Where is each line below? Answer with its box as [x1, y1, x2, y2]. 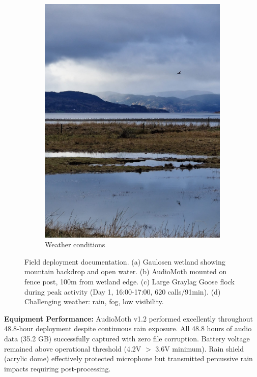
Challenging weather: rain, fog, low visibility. [24, 296, 164, 307]
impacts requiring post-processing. [4, 363, 111, 373]
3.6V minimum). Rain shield [155, 343, 244, 354]
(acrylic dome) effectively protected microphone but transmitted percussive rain [4, 353, 253, 364]
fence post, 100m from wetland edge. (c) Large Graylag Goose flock [24, 276, 235, 287]
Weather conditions [45, 239, 105, 250]
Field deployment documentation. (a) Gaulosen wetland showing [24, 256, 225, 267]
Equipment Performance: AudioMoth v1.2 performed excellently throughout [4, 313, 253, 324]
